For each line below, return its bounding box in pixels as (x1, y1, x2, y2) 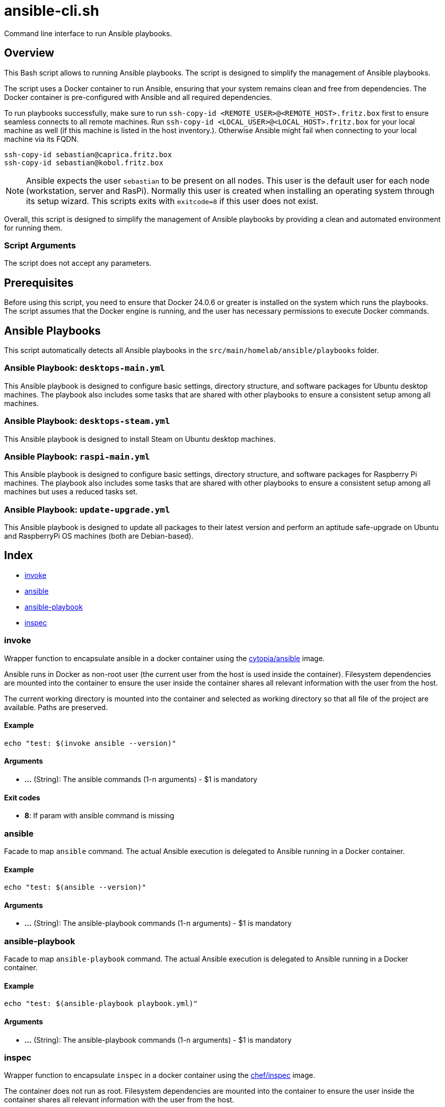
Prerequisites (4, 276, 73, 289)
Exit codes (4, 793, 40, 802)
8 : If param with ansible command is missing (24, 811, 175, 820)
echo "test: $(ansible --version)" (4, 883, 146, 892)
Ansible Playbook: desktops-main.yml (4, 363, 165, 373)
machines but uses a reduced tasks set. (4, 487, 138, 496)
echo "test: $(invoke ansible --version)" (4, 739, 177, 747)
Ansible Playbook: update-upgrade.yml (4, 504, 170, 515)
